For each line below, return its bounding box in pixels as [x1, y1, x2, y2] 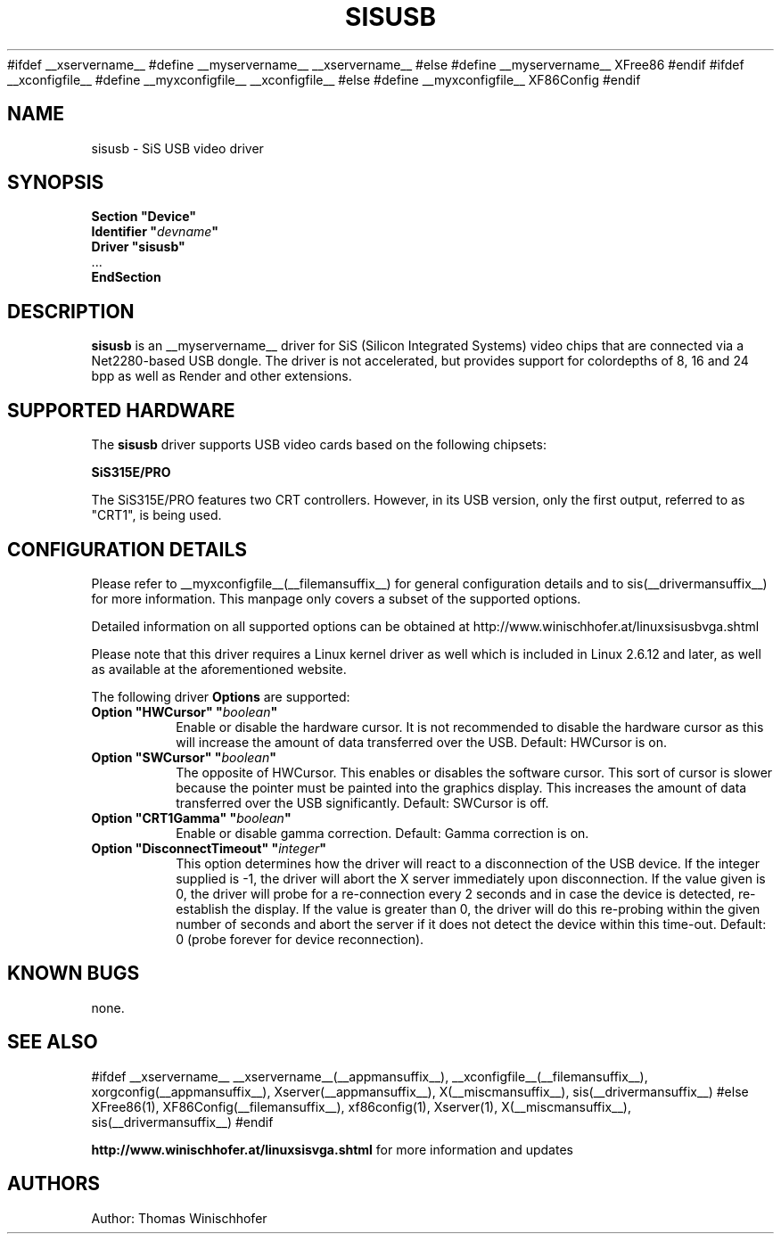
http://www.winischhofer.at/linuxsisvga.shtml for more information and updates [91, 1141, 573, 1157]
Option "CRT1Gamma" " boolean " [91, 810, 292, 826]
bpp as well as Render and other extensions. [91, 368, 352, 384]
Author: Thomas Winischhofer [91, 1210, 267, 1226]
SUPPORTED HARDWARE [7, 399, 235, 422]
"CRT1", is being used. [91, 507, 222, 523]
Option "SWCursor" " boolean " [91, 749, 276, 765]
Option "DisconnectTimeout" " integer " [91, 840, 327, 856]
